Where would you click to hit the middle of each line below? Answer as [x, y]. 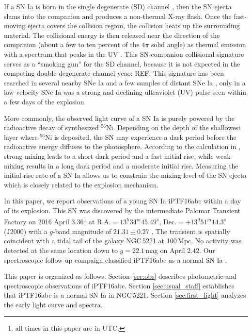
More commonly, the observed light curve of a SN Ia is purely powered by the [119, 118]
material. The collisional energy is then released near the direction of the [112, 35]
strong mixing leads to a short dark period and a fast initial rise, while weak [117, 156]
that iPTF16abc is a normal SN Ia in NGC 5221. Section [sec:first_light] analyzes [125, 295]
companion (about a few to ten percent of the [72, 44]
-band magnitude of [82, 231]
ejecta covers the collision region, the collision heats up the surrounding [134, 25]
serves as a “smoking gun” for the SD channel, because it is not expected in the [122, 63]
